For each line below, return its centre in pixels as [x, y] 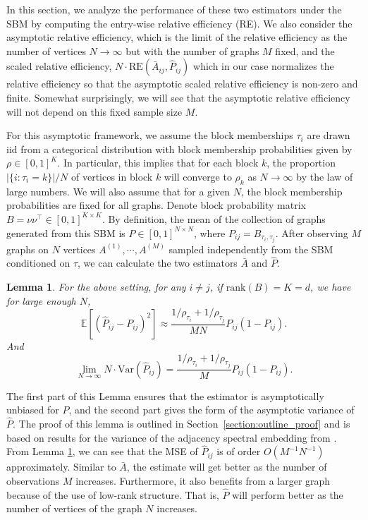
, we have [331, 287]
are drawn [329, 135]
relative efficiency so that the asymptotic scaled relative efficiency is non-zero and [182, 84]
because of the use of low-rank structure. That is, [113, 494]
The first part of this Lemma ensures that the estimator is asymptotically [165, 395]
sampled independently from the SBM [251, 249]
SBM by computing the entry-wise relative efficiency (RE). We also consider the [179, 23]
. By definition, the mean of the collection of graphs [214, 218]
